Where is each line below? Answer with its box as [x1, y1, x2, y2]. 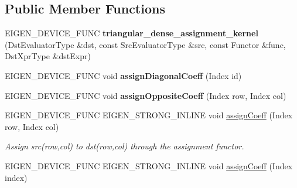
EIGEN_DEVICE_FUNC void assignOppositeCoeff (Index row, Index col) [5, 89, 286, 101]
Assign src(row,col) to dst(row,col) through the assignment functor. [5, 140, 244, 152]
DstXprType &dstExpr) [5, 50, 91, 62]
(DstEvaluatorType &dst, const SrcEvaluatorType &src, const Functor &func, [5, 38, 286, 50]
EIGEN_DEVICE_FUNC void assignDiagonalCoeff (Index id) [5, 69, 242, 81]
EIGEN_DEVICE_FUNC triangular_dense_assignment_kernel [5, 27, 258, 39]
